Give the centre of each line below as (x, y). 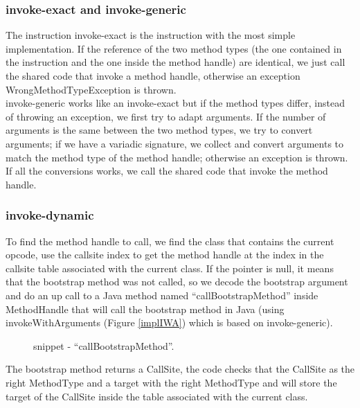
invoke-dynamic (50, 215)
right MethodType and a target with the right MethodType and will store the (171, 382)
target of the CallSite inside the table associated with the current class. (157, 396)
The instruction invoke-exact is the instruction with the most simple (151, 35)
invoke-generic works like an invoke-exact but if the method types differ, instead (175, 103)
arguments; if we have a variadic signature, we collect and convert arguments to (175, 143)
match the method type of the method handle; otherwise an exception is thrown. (177, 157)
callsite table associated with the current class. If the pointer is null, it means (170, 268)
